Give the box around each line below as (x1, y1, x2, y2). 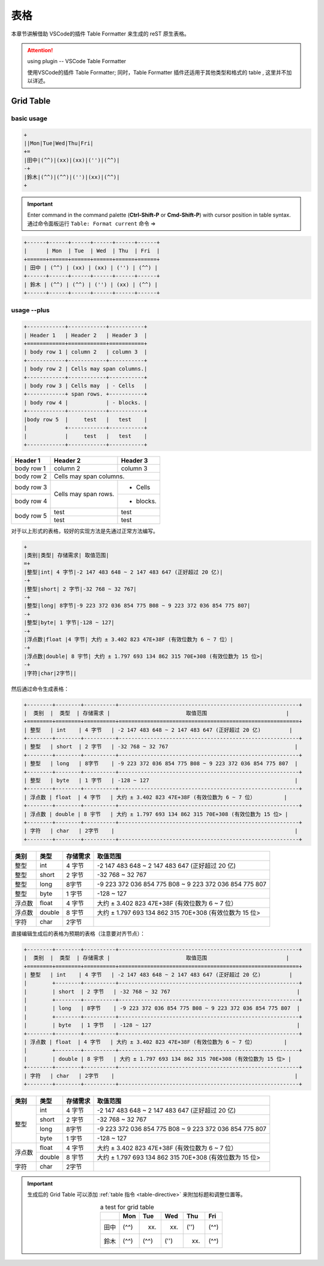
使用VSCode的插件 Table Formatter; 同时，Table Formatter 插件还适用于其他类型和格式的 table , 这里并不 (27, 69, 287, 76)
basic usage (11, 114, 47, 123)
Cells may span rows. (53, 490, 115, 499)
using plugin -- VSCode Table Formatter (27, 58, 127, 65)
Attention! (27, 46, 53, 54)
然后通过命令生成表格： (11, 685, 69, 692)
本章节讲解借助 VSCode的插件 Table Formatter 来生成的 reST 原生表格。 (11, 30, 190, 37)
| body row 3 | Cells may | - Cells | (23, 382, 148, 389)
